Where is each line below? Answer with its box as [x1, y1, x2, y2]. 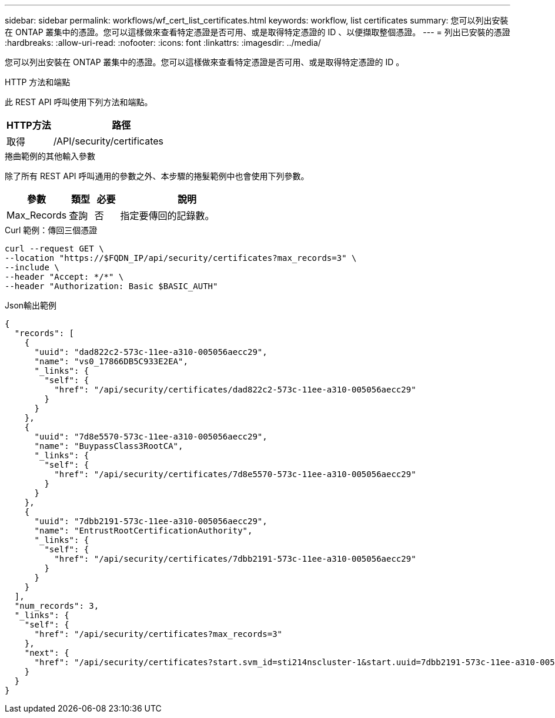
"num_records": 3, [14, 601, 99, 610]
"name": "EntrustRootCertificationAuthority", [34, 526, 253, 535]
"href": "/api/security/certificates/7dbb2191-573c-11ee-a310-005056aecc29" [54, 554, 416, 563]
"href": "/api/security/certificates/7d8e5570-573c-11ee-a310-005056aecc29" [54, 469, 416, 479]
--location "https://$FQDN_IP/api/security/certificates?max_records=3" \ [5, 253, 357, 263]
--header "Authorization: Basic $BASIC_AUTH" [5, 281, 218, 291]
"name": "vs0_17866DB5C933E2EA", [34, 357, 188, 366]
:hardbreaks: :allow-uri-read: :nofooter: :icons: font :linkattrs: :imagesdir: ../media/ [5, 38, 321, 48]
